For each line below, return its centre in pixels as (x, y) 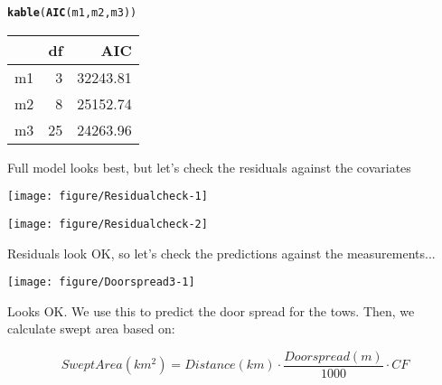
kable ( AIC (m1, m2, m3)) (72, 13)
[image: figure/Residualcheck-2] (108, 224)
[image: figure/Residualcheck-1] (108, 197)
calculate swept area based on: (91, 329)
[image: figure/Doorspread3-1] (101, 282)
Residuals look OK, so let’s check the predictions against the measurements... (221, 253)
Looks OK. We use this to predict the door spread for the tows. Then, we (211, 310)
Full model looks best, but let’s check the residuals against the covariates (209, 167)
